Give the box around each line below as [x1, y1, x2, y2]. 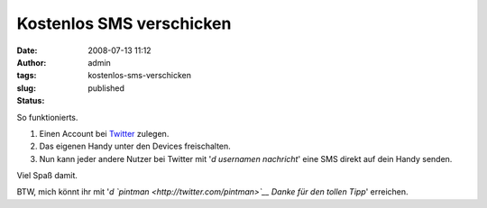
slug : [16, 82, 36, 94]
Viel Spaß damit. [16, 170, 78, 181]
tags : [16, 70, 37, 81]
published [87, 82, 125, 94]
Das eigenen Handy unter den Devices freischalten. [39, 140, 232, 152]
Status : [16, 95, 45, 106]
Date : [16, 45, 38, 56]
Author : [16, 57, 47, 68]
